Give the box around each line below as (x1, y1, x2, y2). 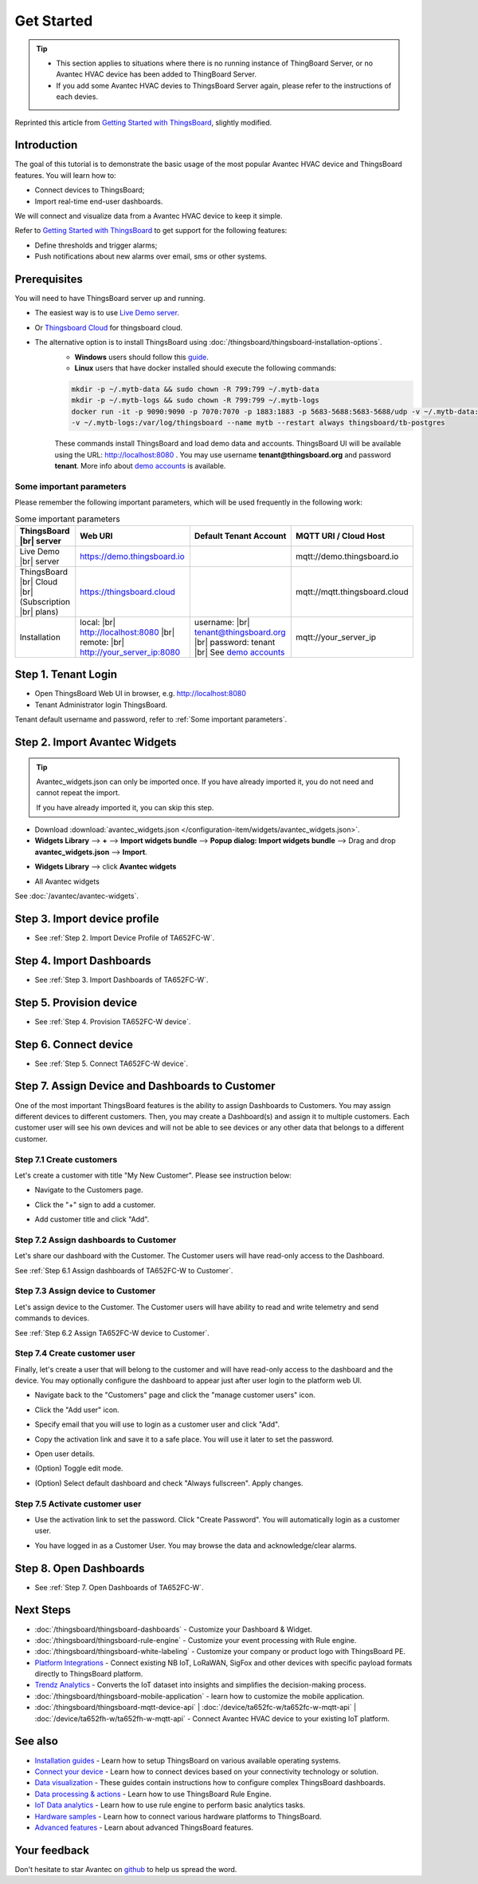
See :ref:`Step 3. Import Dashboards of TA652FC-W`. (34, 975, 209, 984)
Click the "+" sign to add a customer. (34, 1200, 156, 1209)
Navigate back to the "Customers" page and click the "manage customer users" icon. (34, 1390, 316, 1400)
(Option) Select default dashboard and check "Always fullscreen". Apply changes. (34, 1478, 304, 1488)
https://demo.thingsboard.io (80, 551, 185, 562)
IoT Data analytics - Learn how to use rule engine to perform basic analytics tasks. (34, 1800, 306, 1810)
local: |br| (80, 616, 116, 627)
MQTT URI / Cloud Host (296, 530, 386, 541)
